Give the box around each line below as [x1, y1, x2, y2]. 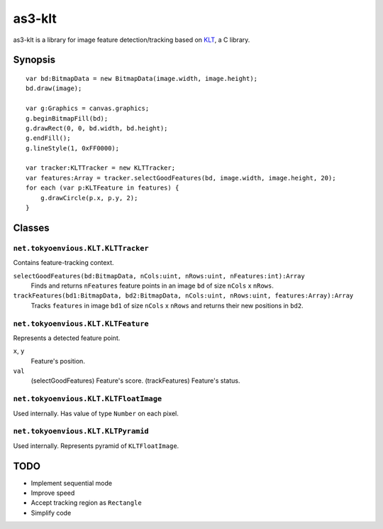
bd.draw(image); [26, 84, 82, 92]
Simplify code [30, 508, 72, 517]
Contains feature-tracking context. [13, 258, 114, 267]
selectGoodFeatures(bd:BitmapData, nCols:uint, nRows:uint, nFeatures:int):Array [13, 272, 305, 280]
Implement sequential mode [30, 479, 113, 487]
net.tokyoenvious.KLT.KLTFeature [13, 319, 149, 328]
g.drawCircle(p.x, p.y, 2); [40, 194, 138, 202]
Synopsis [13, 54, 56, 66]
